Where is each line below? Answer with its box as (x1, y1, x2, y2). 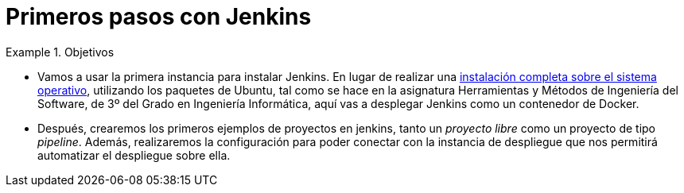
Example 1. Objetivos (6, 44, 115, 59)
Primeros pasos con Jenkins (6, 3, 312, 30)
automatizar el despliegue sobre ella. (37, 148, 231, 162)
